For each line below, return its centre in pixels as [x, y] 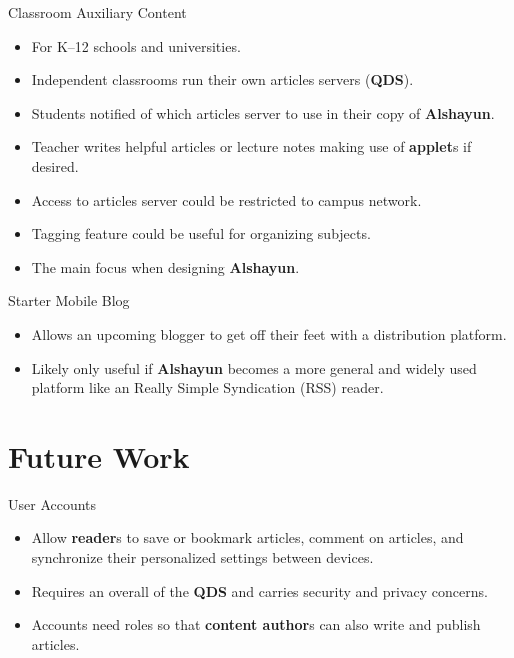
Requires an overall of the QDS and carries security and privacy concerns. [259, 590]
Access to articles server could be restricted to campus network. [226, 199]
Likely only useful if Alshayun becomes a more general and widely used [254, 367]
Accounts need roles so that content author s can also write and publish [256, 624]
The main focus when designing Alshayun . [165, 266]
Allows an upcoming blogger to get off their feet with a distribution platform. [269, 333]
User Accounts [52, 503]
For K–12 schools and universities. [136, 45]
